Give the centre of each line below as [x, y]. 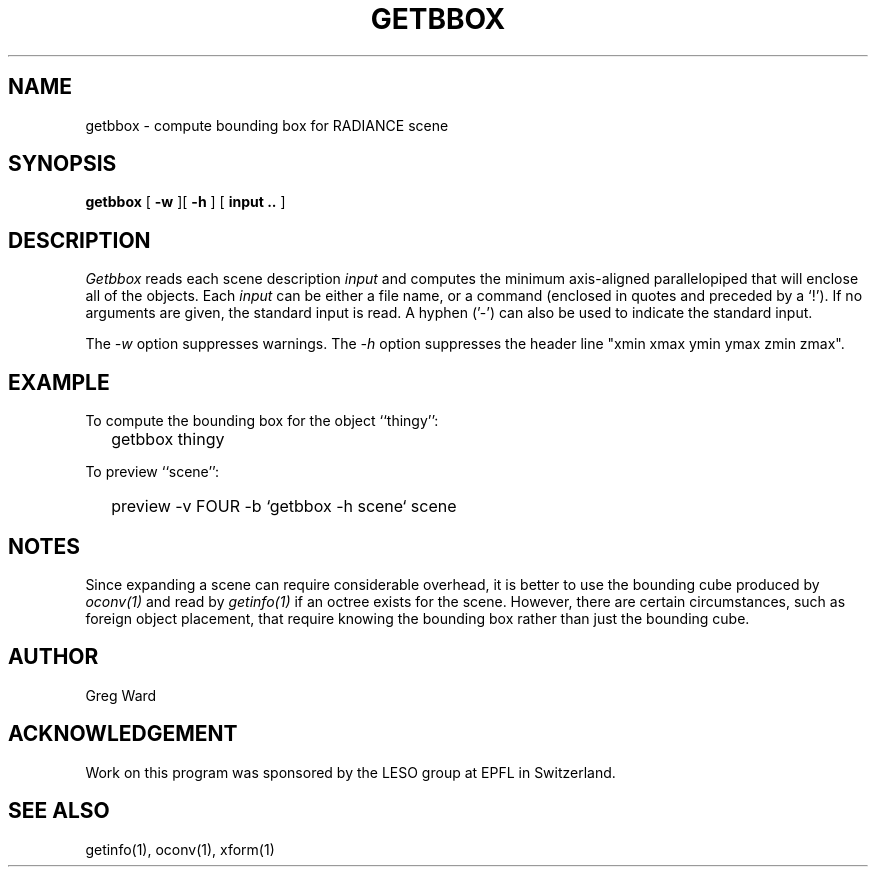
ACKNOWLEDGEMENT [123, 734]
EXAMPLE [59, 382]
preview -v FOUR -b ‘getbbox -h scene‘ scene [284, 506]
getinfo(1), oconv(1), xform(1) [180, 849]
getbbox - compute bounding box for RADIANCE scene [267, 125]
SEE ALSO [59, 811]
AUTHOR [53, 657]
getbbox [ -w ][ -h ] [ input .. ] [185, 202]
